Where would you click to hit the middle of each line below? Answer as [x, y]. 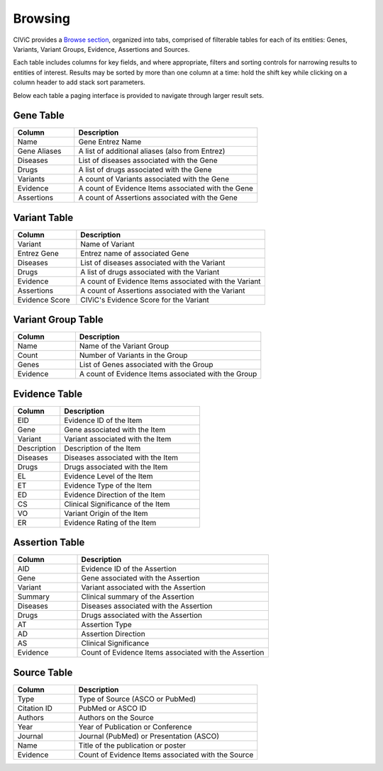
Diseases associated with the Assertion [147, 606]
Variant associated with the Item [118, 439]
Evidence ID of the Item [103, 420]
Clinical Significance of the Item [117, 504]
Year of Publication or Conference [135, 726]
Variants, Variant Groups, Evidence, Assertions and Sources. [101, 49]
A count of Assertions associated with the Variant [163, 291]
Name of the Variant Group [124, 346]
